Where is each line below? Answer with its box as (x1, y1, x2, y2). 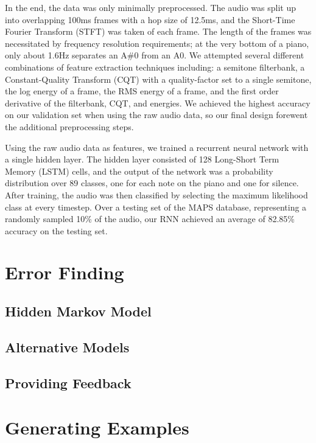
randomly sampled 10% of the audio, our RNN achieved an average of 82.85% (5, 212, 295, 225)
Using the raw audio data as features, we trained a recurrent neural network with (5, 141, 309, 153)
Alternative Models (5, 337, 130, 356)
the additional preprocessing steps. (5, 120, 134, 133)
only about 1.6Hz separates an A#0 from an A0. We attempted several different (5, 49, 304, 61)
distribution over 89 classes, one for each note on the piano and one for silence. (5, 176, 299, 189)
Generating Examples (5, 415, 189, 440)
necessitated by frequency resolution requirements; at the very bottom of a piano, (5, 37, 309, 49)
